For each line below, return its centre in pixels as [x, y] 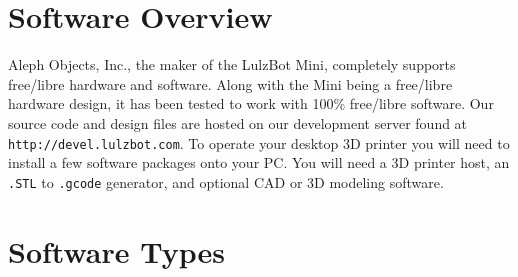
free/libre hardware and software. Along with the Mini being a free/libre [230, 83]
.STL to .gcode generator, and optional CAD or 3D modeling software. [226, 181]
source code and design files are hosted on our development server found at [238, 122]
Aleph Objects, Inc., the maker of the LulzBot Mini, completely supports [232, 64]
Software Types [116, 250]
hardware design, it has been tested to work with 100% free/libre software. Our [251, 103]
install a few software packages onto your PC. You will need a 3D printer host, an [259, 162]
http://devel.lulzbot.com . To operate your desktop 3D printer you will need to [259, 142]
